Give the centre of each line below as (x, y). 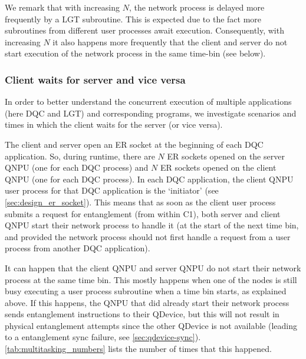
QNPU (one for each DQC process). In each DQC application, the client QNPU (149, 179)
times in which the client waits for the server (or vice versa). (114, 124)
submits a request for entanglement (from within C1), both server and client (143, 213)
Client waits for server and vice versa (95, 79)
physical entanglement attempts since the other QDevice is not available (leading (151, 325)
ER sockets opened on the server (226, 156)
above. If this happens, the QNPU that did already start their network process (147, 302)
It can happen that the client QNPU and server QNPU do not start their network (153, 267)
